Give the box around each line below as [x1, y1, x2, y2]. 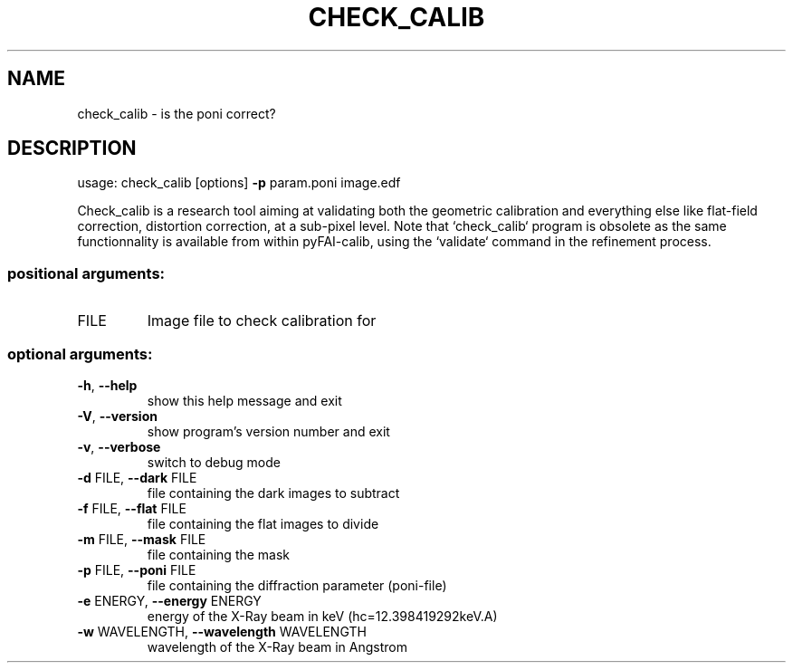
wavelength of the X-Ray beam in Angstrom [147, 638, 407, 655]
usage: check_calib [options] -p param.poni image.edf [77, 175, 401, 191]
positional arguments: [7, 263, 166, 282]
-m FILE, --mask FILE [77, 531, 206, 547]
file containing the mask [147, 546, 291, 562]
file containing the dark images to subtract [147, 484, 400, 501]
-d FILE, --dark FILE [77, 469, 197, 485]
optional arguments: [7, 344, 153, 363]
